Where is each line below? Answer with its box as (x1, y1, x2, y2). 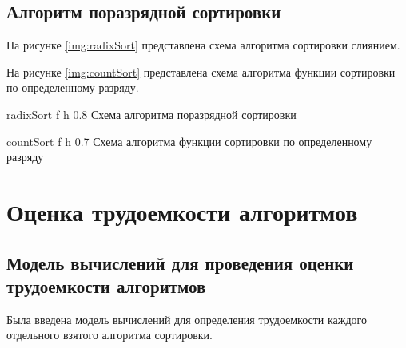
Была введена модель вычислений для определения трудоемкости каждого (6, 310, 367, 327)
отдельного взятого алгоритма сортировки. (6, 326, 213, 343)
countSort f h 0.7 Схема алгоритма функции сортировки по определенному (6, 132, 372, 149)
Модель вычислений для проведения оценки (6, 250, 354, 275)
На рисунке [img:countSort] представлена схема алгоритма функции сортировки (6, 63, 396, 80)
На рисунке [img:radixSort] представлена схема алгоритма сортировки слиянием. (6, 37, 400, 53)
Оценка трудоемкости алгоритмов (6, 195, 358, 227)
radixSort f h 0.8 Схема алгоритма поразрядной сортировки (6, 105, 297, 122)
